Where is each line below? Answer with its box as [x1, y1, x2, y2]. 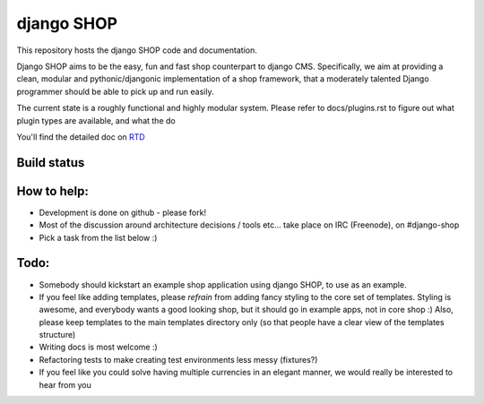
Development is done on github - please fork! [39, 207, 206, 218]
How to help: [16, 184, 89, 199]
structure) [39, 330, 76, 340]
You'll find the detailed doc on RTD [16, 131, 145, 142]
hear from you [39, 379, 91, 390]
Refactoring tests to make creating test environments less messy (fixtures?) [39, 354, 318, 365]
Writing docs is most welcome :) [39, 341, 159, 353]
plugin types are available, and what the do [16, 115, 176, 125]
